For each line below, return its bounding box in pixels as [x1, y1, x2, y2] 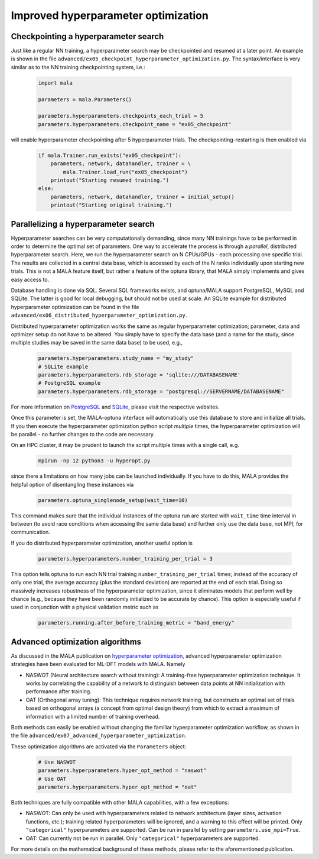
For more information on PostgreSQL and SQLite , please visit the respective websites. [11, 403, 220, 410]
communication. [11, 529, 50, 536]
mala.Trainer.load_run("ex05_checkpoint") [63, 169, 188, 175]
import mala [38, 79, 73, 86]
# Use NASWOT [38, 758, 76, 765]
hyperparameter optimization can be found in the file [11, 303, 139, 310]
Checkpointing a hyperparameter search [11, 31, 164, 41]
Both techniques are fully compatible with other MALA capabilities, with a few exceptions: [11, 799, 229, 806]
